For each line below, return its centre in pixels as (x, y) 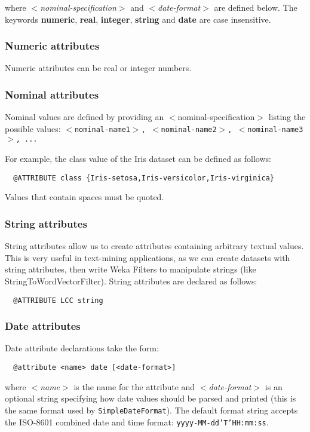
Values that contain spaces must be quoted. (85, 197)
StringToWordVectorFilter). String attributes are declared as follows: (131, 281)
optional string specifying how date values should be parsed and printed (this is (151, 398)
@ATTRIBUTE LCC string (58, 300)
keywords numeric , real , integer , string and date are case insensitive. (138, 19)
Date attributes (43, 326)
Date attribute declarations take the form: (82, 348)
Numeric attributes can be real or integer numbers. (98, 68)
